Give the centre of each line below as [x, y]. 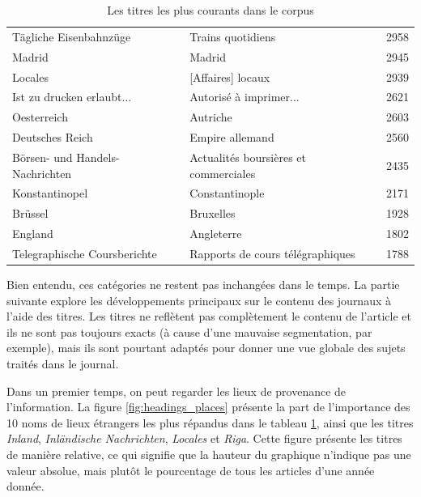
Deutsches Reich [53, 137]
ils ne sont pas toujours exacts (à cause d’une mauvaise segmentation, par [189, 331]
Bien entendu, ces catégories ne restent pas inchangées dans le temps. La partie [203, 284]
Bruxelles [213, 213]
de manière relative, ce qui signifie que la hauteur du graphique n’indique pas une [209, 454]
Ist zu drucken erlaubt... [72, 97]
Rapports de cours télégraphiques [272, 253]
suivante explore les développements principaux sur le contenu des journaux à [199, 300]
